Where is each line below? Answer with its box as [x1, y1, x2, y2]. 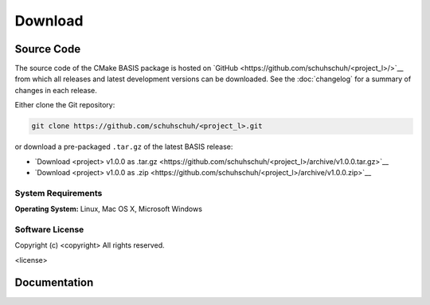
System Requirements [14, 187, 103, 198]
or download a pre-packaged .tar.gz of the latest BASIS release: [14, 142, 233, 151]
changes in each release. [14, 85, 97, 95]
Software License [14, 224, 84, 235]
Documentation [14, 276, 94, 290]
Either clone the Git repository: [14, 100, 115, 110]
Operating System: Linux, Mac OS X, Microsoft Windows [14, 204, 203, 214]
